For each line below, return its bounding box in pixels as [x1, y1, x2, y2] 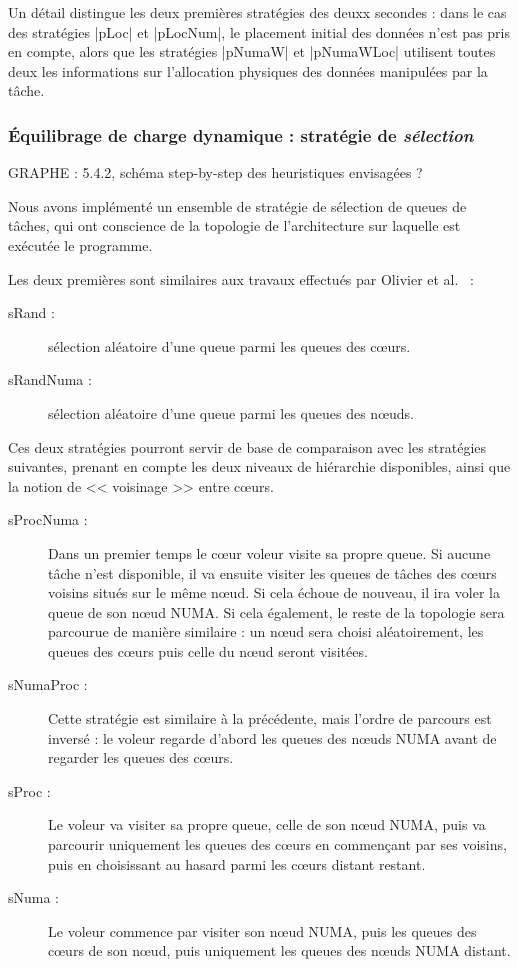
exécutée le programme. [8, 234, 153, 255]
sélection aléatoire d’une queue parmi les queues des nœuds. [48, 402, 415, 423]
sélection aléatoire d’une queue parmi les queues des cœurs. [48, 335, 411, 356]
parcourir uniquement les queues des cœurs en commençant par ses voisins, [48, 834, 507, 855]
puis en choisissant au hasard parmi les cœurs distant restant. [48, 853, 426, 874]
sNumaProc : [8, 674, 88, 695]
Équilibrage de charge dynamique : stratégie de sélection [8, 122, 474, 147]
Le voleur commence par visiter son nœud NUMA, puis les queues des [48, 920, 477, 941]
